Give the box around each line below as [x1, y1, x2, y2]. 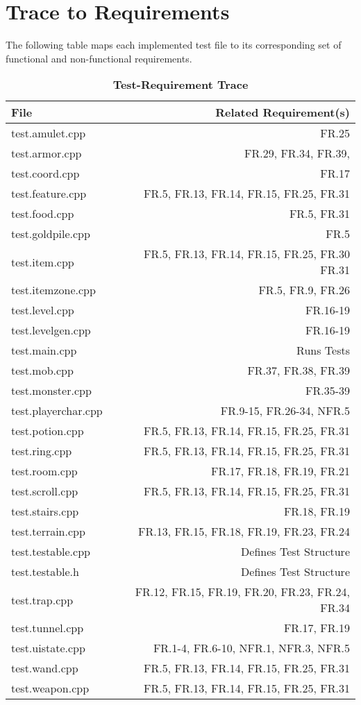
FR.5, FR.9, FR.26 [258, 282, 350, 298]
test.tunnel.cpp [11, 620, 84, 636]
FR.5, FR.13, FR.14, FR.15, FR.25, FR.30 [144, 246, 350, 262]
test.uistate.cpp [11, 640, 85, 656]
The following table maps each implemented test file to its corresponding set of [6, 37, 342, 52]
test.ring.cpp [11, 443, 72, 459]
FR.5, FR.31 [289, 205, 350, 222]
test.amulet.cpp [11, 125, 86, 142]
